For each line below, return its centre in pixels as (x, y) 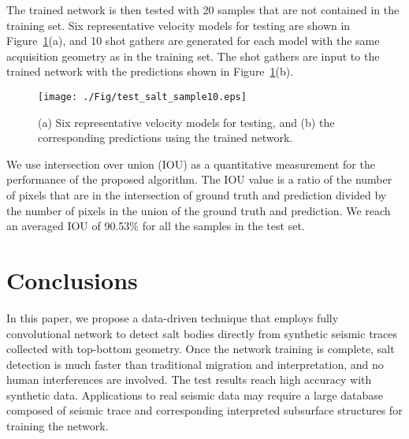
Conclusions (72, 279)
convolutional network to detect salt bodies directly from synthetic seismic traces (202, 333)
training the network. (58, 426)
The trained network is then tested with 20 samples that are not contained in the (203, 9)
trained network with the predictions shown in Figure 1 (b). (150, 71)
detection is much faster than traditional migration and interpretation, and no (195, 364)
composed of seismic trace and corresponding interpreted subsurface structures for (204, 410)
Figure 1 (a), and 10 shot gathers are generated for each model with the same (193, 41)
